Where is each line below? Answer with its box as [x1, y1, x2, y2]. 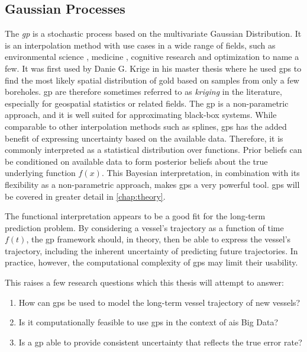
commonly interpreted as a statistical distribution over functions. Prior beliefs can [5, 143, 302, 156]
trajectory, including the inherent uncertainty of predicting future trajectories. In [5, 244, 298, 257]
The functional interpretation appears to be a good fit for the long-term [5, 210, 266, 222]
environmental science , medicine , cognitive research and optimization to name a [5, 50, 299, 63]
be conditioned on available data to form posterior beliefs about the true [5, 155, 268, 167]
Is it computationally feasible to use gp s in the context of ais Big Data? [18, 316, 279, 328]
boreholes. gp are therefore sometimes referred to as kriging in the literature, [5, 85, 282, 98]
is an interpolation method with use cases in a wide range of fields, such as [5, 39, 276, 51]
